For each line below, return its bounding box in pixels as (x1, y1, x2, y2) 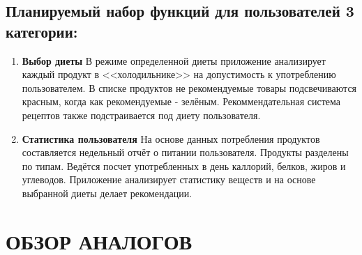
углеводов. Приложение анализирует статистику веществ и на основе (22, 172, 316, 187)
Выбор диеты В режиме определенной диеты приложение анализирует (22, 53, 326, 68)
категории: (6, 20, 78, 42)
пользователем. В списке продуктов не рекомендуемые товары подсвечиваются (22, 80, 357, 95)
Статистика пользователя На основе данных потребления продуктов (22, 131, 320, 146)
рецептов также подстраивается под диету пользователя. (22, 107, 261, 122)
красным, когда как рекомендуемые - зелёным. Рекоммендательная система (22, 94, 340, 109)
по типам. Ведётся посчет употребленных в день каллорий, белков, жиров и (22, 158, 346, 173)
